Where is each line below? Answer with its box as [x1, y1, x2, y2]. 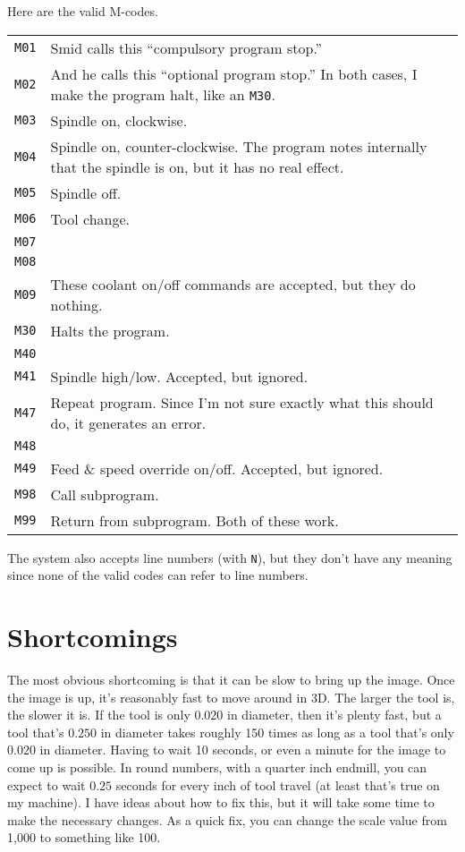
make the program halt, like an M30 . [50, 83, 275, 105]
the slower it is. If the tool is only [7, 705, 190, 724]
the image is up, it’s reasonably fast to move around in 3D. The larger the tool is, [7, 687, 455, 706]
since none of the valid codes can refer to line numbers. [7, 566, 309, 584]
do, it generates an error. [50, 412, 207, 433]
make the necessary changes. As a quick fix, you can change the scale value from [7, 810, 447, 829]
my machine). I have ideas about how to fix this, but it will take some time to [7, 793, 435, 812]
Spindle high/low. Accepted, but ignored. [50, 365, 309, 387]
